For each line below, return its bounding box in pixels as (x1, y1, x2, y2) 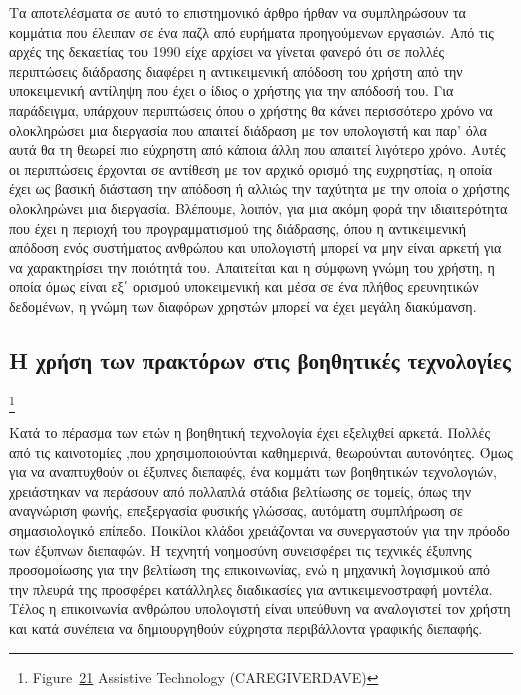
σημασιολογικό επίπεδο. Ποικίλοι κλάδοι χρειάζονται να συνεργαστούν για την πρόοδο (9, 520, 510, 540)
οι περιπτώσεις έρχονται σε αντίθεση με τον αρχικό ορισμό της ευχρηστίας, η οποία (9, 158, 493, 179)
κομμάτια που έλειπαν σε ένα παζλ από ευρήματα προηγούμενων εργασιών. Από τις (9, 21, 494, 42)
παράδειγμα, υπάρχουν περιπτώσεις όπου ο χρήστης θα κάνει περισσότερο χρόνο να (9, 99, 493, 120)
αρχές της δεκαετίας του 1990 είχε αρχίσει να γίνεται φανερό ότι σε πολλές (9, 41, 445, 62)
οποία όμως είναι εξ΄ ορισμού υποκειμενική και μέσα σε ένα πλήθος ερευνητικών (9, 276, 479, 297)
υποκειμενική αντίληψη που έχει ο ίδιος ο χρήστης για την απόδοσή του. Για (9, 80, 454, 101)
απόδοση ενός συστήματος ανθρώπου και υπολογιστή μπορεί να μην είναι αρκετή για (9, 237, 502, 258)
